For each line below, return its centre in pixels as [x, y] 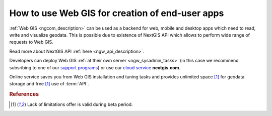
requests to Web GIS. [31, 42]
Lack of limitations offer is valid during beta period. [80, 104]
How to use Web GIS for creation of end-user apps [117, 13]
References [24, 94]
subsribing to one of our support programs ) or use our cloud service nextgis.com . [95, 67]
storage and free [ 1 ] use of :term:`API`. [49, 84]
